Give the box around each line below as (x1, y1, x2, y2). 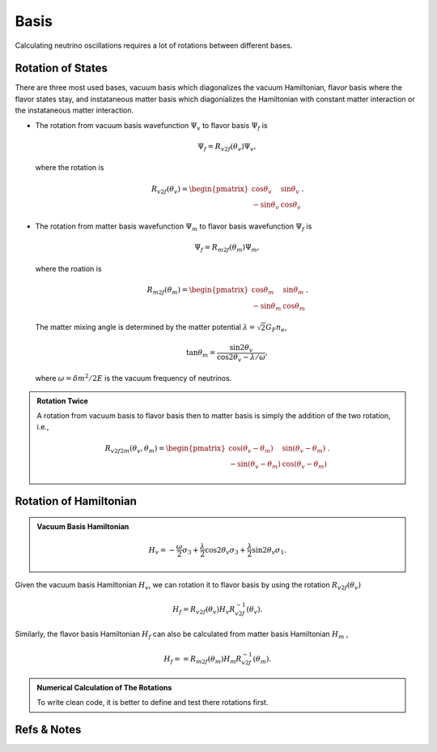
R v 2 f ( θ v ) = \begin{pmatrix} (151, 184, 249, 195)
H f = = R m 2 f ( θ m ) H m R (163, 654, 242, 665)
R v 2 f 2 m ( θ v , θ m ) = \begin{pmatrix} (104, 443, 226, 455)
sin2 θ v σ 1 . (252, 545, 287, 557)
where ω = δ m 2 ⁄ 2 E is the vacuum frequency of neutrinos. (35, 373, 232, 383)
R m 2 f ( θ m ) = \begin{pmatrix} (146, 284, 249, 296)
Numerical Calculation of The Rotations (36, 683, 172, 693)
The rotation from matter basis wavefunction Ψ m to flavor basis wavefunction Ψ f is (35, 221, 312, 233)
